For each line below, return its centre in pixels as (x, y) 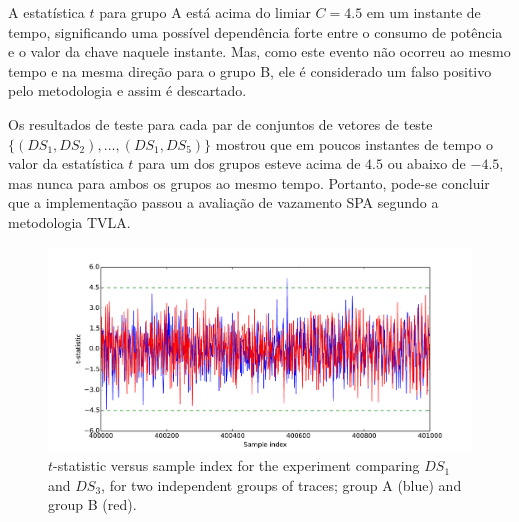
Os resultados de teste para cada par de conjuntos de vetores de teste (220, 123)
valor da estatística (66, 163)
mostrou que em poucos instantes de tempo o (354, 143)
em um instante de (423, 12)
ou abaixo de (426, 163)
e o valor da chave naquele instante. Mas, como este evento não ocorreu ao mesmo (259, 51)
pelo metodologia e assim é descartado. (127, 90)
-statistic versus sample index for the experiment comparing (236, 465)
